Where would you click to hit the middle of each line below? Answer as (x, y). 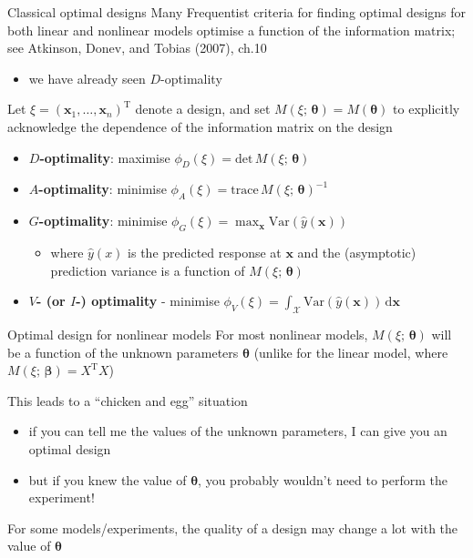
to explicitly (427, 109)
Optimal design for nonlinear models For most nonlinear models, (188, 334)
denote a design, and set (203, 109)
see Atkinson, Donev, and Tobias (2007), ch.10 (137, 48)
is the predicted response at (205, 252)
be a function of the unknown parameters (123, 352)
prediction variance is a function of (148, 270)
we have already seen (87, 78)
